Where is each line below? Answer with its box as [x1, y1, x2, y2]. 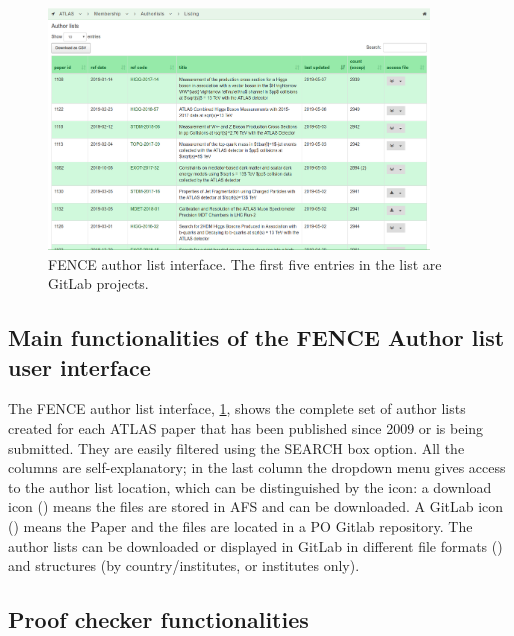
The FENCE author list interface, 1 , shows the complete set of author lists [8, 398, 466, 419]
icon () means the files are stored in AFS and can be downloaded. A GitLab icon [8, 496, 504, 517]
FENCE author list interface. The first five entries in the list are [48, 253, 442, 274]
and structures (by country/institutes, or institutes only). [8, 555, 360, 576]
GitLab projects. [48, 273, 149, 294]
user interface [8, 351, 151, 382]
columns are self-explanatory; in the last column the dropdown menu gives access [8, 457, 506, 478]
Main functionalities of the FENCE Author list [8, 322, 505, 353]
